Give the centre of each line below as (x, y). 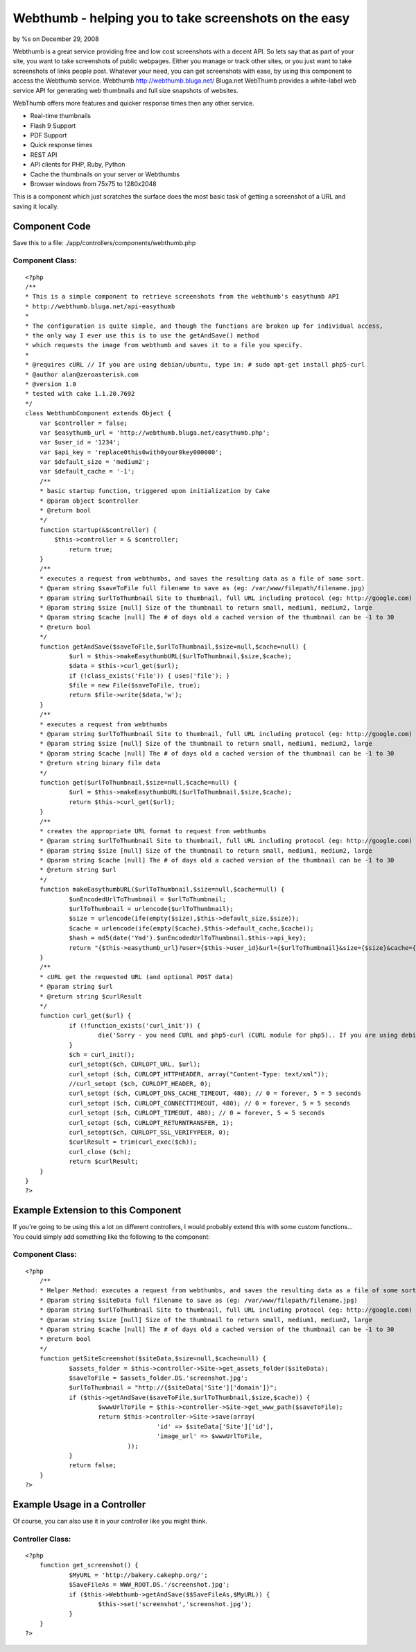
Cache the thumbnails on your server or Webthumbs (105, 174)
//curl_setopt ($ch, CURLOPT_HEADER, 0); (140, 1084)
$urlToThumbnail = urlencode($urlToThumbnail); (151, 909)
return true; (91, 549)
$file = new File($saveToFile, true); (135, 685)
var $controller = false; (84, 423)
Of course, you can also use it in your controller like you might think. (110, 1521)
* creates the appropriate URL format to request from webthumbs (153, 831)
